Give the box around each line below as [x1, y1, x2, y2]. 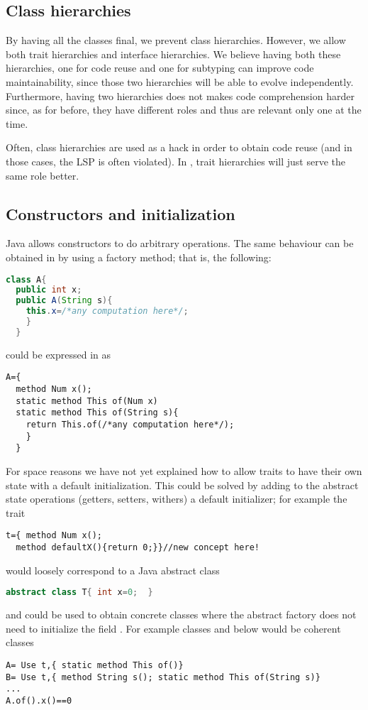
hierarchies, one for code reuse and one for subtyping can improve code [6, 60, 314, 75]
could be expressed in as [6, 346, 111, 361]
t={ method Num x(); [6, 530, 103, 541]
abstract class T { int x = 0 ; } [6, 587, 153, 598]
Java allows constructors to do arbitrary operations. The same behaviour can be [6, 236, 354, 251]
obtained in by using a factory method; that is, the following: [6, 249, 272, 264]
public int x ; [16, 285, 82, 295]
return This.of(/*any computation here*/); [26, 420, 235, 430]
